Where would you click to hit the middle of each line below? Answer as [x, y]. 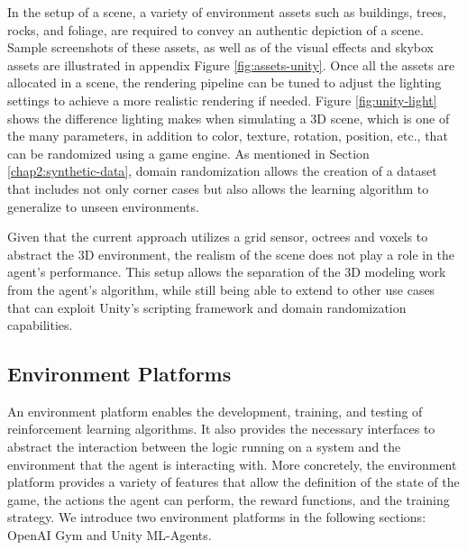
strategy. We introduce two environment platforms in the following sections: [217, 517]
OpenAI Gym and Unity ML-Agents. [110, 535]
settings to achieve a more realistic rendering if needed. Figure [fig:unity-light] [222, 100]
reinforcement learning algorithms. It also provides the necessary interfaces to [221, 429]
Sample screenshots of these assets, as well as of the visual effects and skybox [220, 47]
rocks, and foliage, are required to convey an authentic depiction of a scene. [215, 29]
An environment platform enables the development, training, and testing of [215, 411]
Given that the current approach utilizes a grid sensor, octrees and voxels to [218, 237]
